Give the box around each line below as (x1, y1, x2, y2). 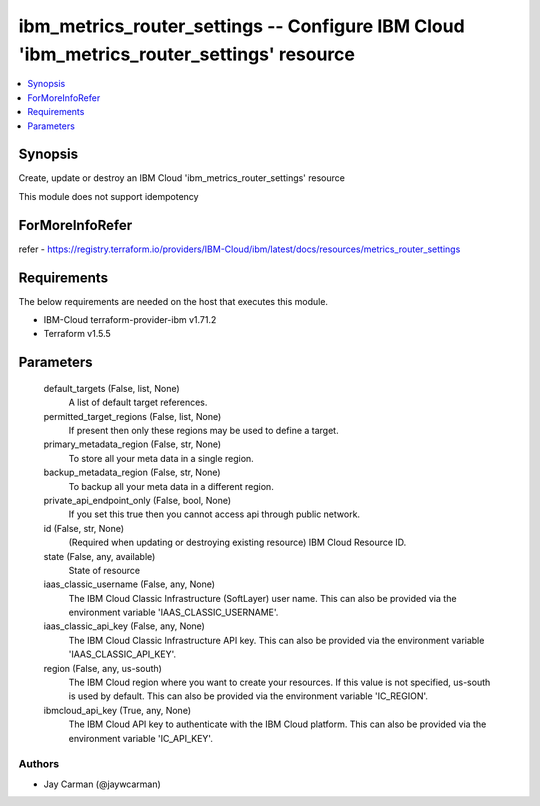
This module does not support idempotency (18, 190, 199, 202)
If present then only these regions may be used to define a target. (68, 424, 339, 436)
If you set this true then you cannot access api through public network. (68, 508, 360, 520)
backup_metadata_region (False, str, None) (43, 466, 221, 479)
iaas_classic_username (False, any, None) (43, 578, 215, 590)
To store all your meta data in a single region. (68, 452, 254, 464)
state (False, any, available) (43, 550, 156, 562)
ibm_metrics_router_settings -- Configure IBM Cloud (18, 15, 465, 37)
